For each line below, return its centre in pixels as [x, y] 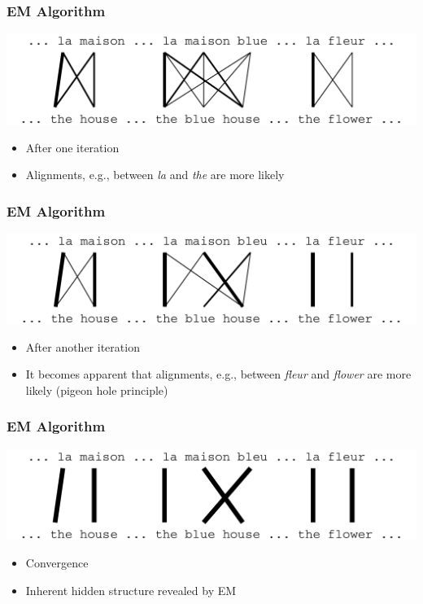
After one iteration [72, 147]
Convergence [57, 563]
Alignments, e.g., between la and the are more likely [155, 175]
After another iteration [83, 346]
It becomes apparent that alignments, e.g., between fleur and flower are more [218, 374]
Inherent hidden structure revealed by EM [131, 590]
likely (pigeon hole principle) [97, 390]
